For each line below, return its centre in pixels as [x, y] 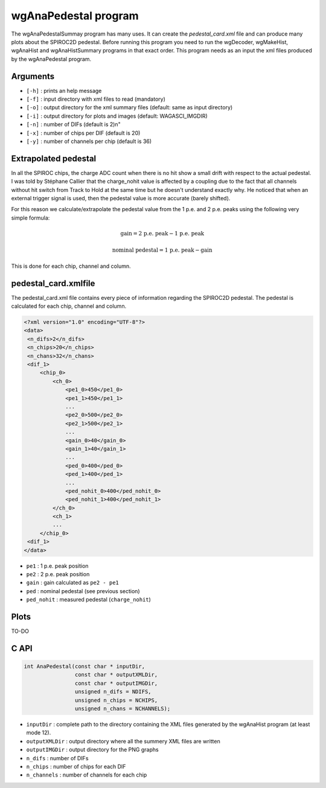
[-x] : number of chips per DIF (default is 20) [83, 133]
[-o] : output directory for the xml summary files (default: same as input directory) [129, 107]
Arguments [33, 76]
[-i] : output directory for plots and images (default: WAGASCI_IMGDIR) [117, 116]
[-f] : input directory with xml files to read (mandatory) [96, 99]
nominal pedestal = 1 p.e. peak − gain [162, 250]
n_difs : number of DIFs [57, 758]
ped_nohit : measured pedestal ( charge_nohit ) [88, 600]
